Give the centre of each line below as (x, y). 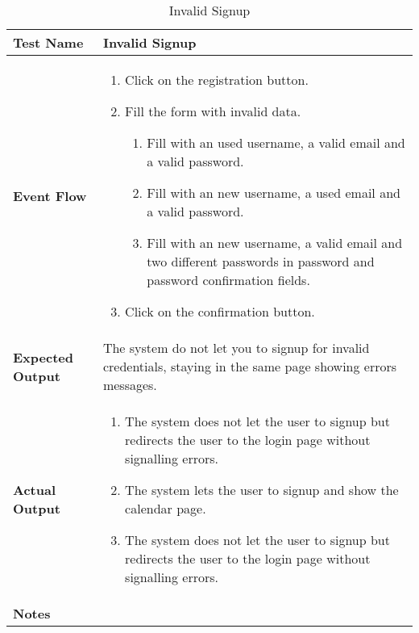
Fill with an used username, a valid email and (276, 143)
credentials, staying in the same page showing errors (250, 366)
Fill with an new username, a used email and (274, 193)
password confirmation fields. (228, 280)
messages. (130, 385)
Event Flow (50, 195)
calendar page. (166, 508)
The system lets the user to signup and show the (262, 490)
